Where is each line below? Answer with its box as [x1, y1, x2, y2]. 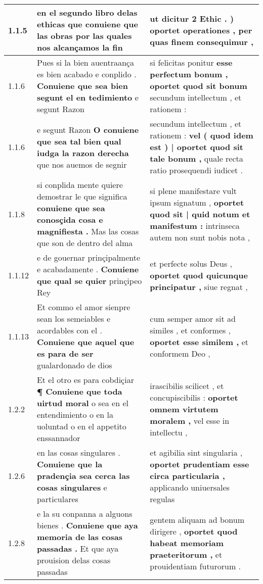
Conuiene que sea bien [36, 80, 128, 91]
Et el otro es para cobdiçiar [36, 374, 134, 385]
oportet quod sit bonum [150, 80, 247, 91]
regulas [150, 493, 175, 505]
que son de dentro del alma [36, 237, 133, 249]
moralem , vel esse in [150, 414, 230, 426]
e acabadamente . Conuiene [36, 263, 139, 275]
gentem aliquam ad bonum [150, 513, 244, 525]
